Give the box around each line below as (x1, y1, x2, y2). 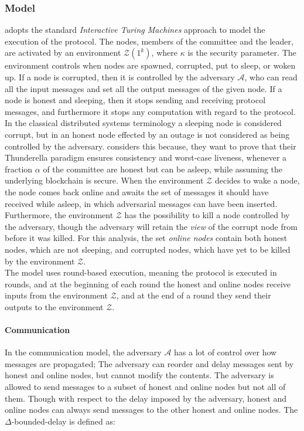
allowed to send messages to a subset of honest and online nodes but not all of (5, 381, 286, 393)
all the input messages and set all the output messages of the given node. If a (5, 82, 282, 94)
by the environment (5, 254, 75, 267)
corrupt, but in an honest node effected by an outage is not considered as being (5, 128, 290, 140)
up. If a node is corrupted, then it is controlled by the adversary (5, 71, 235, 83)
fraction (5, 162, 33, 175)
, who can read (244, 71, 298, 83)
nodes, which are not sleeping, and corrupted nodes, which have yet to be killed (5, 243, 291, 255)
